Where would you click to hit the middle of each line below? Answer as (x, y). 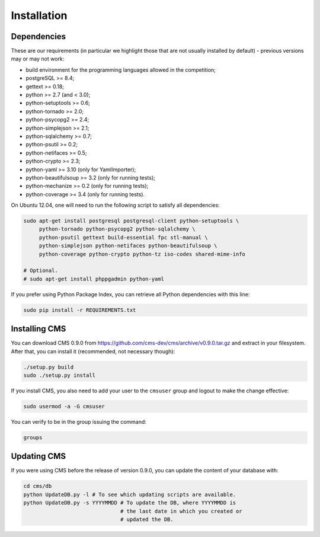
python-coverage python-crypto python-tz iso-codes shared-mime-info (142, 254)
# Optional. (41, 271)
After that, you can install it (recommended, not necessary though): (93, 351)
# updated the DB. (147, 520)
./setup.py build (49, 367)
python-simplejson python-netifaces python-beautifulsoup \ (128, 246)
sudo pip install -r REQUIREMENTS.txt (80, 310)
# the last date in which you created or (181, 511)
